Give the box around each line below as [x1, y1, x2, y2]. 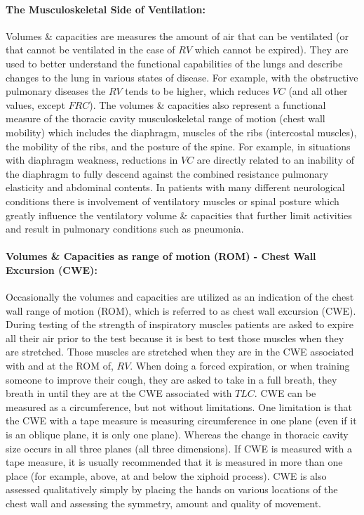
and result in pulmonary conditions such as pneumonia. [6, 221, 244, 236]
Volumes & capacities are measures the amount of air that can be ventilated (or [6, 28, 349, 43]
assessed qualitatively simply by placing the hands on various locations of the [6, 482, 338, 497]
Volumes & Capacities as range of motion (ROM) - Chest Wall [6, 249, 316, 263]
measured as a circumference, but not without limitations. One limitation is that [6, 399, 352, 414]
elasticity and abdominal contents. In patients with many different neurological [6, 180, 345, 195]
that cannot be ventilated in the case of [6, 42, 175, 57]
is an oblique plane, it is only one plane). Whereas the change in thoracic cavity [6, 427, 349, 442]
